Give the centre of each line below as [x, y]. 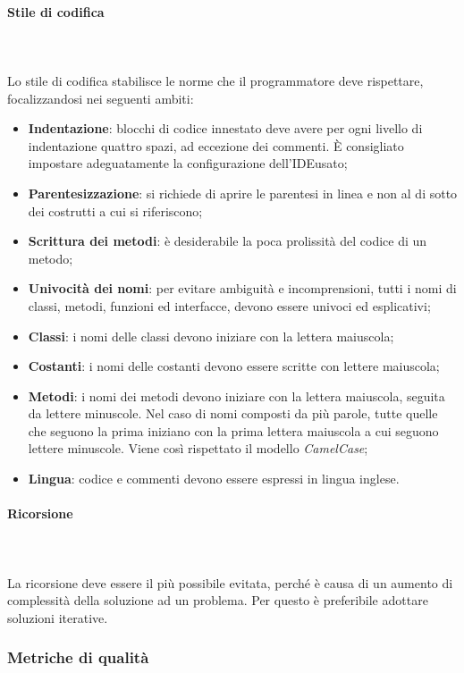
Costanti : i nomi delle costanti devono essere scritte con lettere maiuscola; [234, 366]
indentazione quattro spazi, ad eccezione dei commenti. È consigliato [216, 145]
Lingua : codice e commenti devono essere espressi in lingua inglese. [214, 479]
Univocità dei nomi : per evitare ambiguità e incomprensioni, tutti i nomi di [242, 288]
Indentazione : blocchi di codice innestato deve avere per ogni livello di [225, 128]
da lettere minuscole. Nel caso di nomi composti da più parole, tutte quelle [233, 413]
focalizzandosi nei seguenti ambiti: [101, 98]
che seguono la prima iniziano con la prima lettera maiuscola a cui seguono [233, 430]
